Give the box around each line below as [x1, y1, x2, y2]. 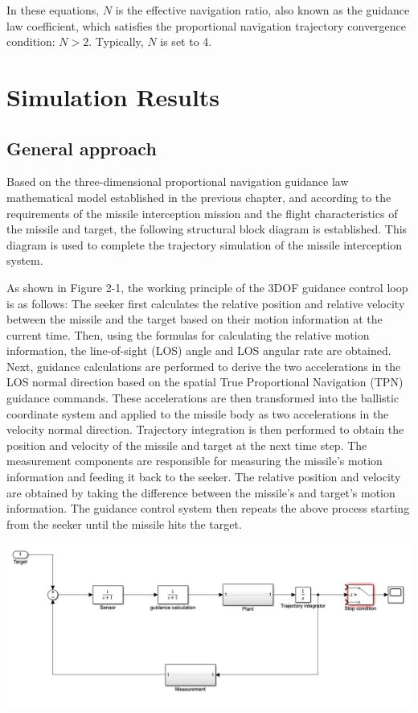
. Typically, [88, 33, 144, 50]
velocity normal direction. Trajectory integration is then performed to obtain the [6, 421, 404, 438]
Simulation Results [6, 80, 220, 113]
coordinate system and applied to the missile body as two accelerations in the [6, 405, 389, 422]
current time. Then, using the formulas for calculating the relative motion [6, 326, 370, 343]
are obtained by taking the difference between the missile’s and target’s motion [6, 484, 395, 501]
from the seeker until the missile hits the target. [6, 515, 242, 532]
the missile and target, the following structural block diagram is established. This [6, 220, 408, 237]
